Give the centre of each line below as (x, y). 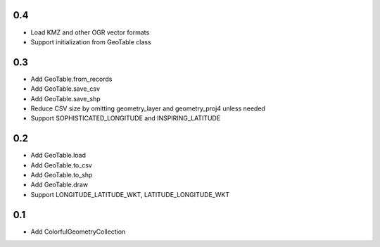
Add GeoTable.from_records (71, 79)
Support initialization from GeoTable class (91, 42)
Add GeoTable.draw (59, 185)
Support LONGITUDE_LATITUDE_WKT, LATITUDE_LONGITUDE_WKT (130, 194)
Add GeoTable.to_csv (62, 165)
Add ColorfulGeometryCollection (78, 232)
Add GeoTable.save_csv (65, 89)
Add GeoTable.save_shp (66, 99)
